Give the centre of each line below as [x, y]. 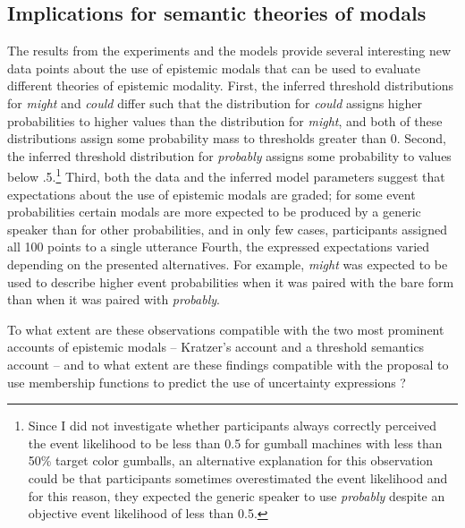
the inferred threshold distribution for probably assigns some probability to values [229, 155]
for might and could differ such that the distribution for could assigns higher [215, 102]
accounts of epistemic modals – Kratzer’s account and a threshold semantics [216, 347]
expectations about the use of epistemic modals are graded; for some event [211, 194]
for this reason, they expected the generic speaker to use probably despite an [237, 495]
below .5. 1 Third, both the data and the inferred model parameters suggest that [226, 175]
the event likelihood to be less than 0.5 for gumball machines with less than [235, 443]
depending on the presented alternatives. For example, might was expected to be [228, 264]
